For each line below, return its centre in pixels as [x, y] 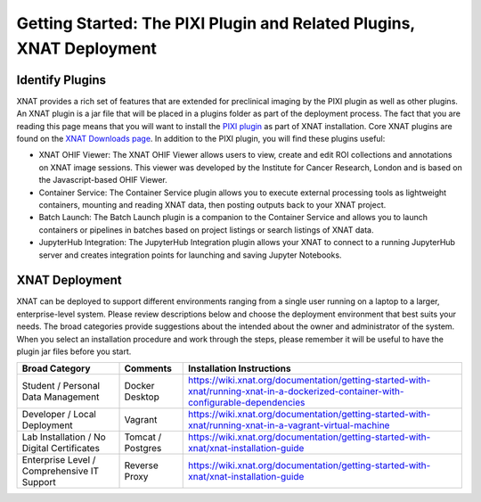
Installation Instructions [239, 368]
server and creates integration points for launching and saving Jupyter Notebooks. [190, 255]
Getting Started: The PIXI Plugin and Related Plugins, [216, 23]
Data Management [61, 397]
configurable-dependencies [246, 403]
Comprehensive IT [61, 471]
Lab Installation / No [64, 437]
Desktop [142, 397]
